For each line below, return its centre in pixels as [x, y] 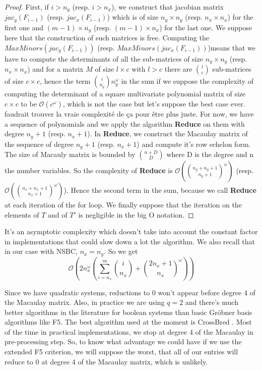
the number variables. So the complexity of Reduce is [89, 170]
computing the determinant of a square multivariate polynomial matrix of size [125, 94]
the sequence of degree [39, 144]
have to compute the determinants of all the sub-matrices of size [104, 58]
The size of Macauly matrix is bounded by [70, 154]
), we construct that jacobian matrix [167, 7]
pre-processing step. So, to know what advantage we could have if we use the [123, 341]
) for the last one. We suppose [206, 27]
